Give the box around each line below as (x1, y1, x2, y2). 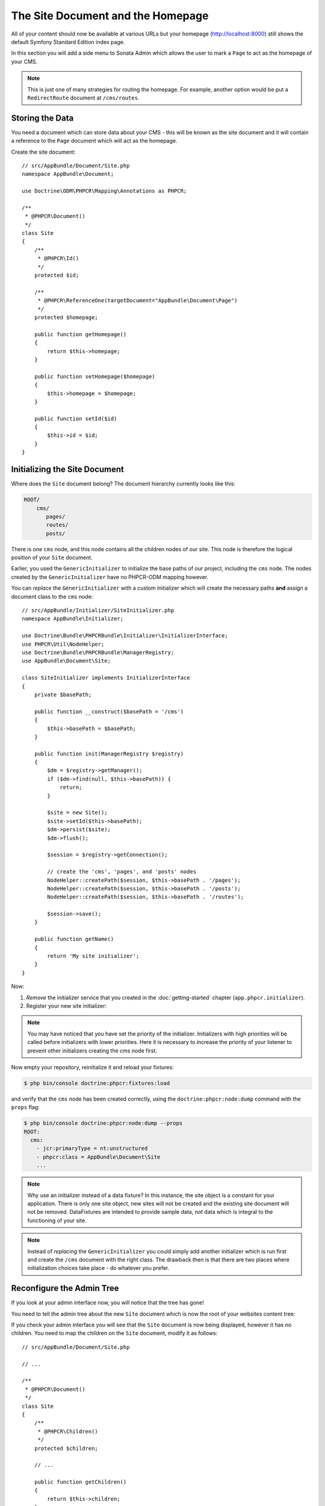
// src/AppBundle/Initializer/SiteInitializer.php (22, 607, 175, 614)
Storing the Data (11, 113, 74, 123)
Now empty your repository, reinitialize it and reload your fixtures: (11, 1063, 174, 1070)
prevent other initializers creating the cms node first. (27, 1047, 158, 1054)
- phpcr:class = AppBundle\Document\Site (36, 1154, 161, 1160)
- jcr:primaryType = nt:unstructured (36, 1145, 148, 1152)
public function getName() (34, 936, 114, 943)
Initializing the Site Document (11, 464, 125, 475)
